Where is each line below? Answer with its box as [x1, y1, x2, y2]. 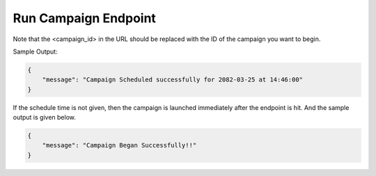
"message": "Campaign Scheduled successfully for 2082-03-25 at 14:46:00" [42, 76, 303, 83]
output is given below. [13, 113, 77, 122]
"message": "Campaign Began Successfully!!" [42, 141, 197, 150]
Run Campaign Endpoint [13, 10, 157, 26]
